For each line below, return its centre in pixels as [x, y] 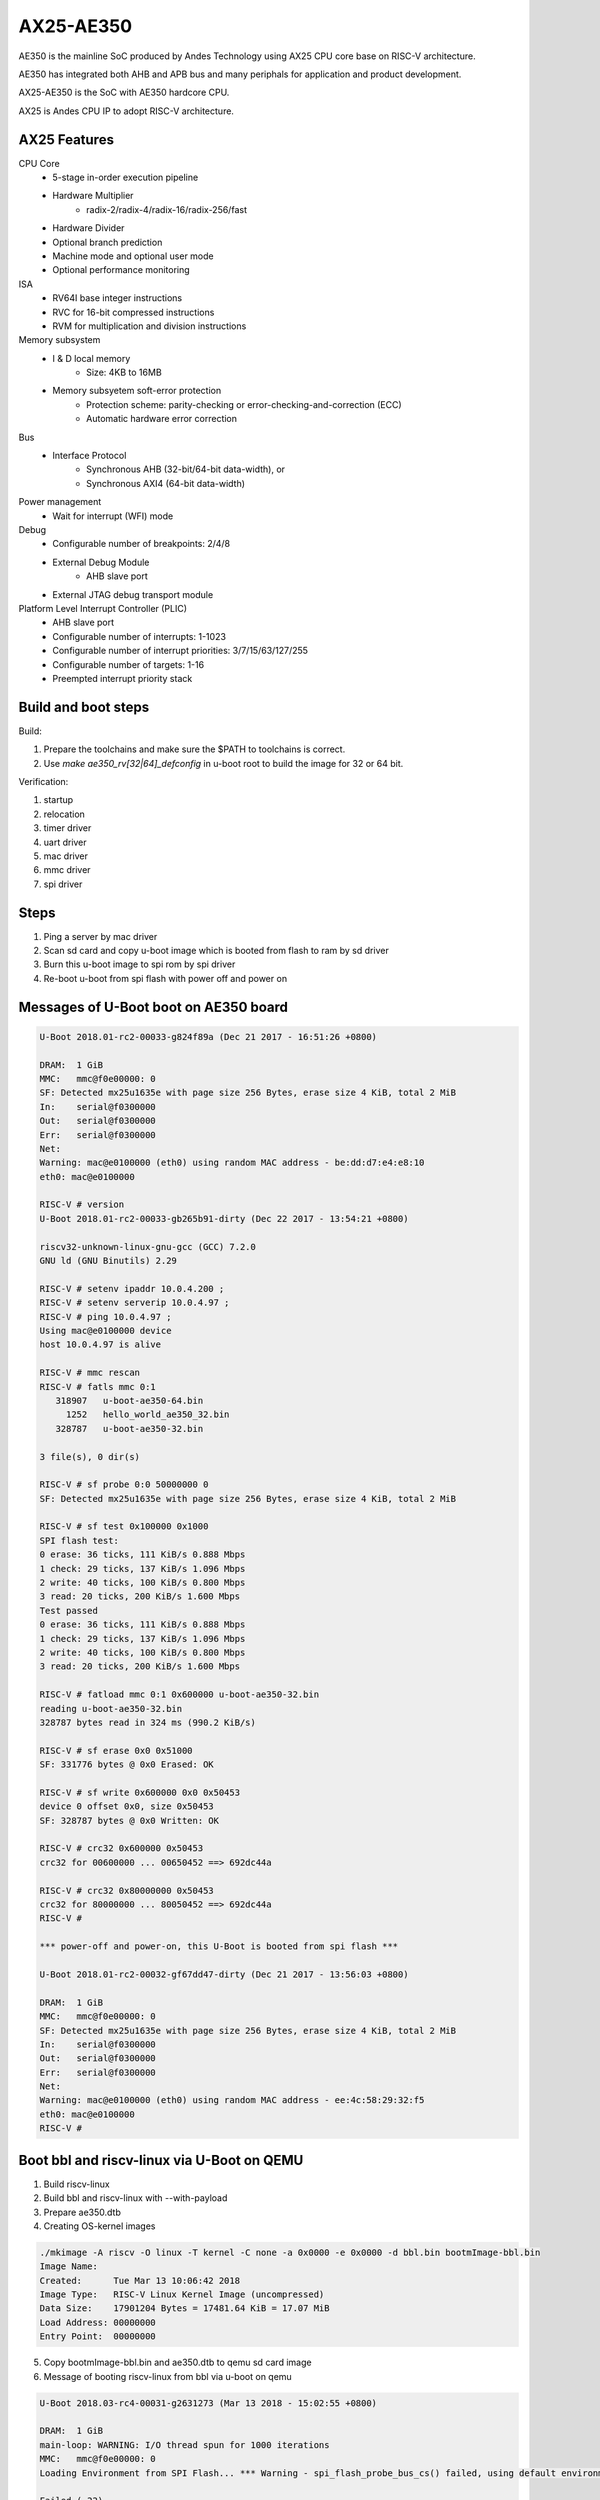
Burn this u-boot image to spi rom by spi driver [139, 964]
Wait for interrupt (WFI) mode [113, 516]
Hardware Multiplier [93, 196]
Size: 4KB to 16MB [124, 372]
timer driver [67, 828]
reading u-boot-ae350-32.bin [111, 1708]
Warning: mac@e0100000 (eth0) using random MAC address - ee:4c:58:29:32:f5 [232, 2100]
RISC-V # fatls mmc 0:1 [98, 1386]
